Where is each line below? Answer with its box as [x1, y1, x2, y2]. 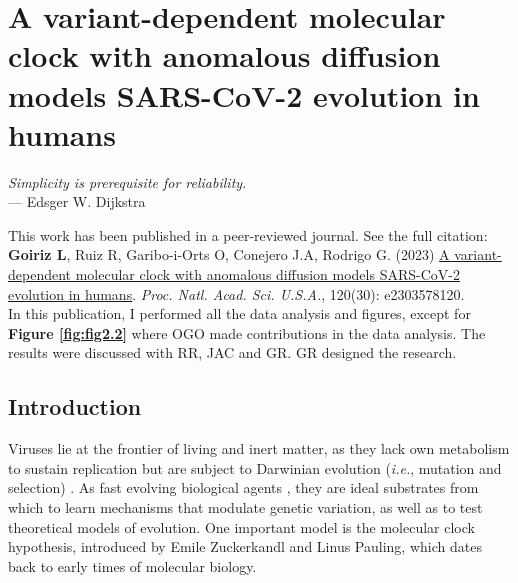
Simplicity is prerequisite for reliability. [8, 171, 247, 192]
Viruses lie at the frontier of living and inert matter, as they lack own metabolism [8, 438, 510, 459]
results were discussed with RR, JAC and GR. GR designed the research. [8, 342, 457, 363]
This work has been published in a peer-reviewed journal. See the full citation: [8, 224, 488, 245]
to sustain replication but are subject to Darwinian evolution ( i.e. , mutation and [8, 457, 502, 478]
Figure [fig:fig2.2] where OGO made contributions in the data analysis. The [8, 322, 486, 343]
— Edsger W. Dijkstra [8, 191, 146, 212]
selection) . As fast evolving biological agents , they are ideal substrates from [8, 477, 479, 498]
